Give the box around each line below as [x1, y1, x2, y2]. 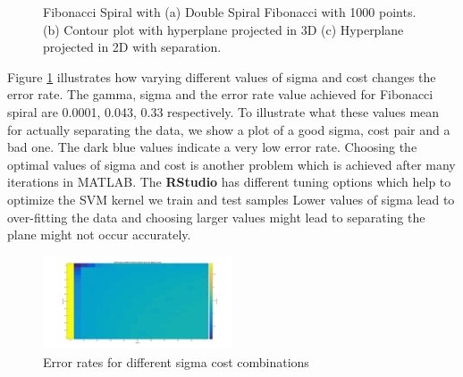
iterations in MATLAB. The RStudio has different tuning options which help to [7, 172, 451, 191]
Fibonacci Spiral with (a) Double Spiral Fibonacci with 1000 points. [43, 3, 417, 21]
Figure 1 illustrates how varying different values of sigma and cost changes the [7, 67, 436, 86]
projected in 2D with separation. [43, 38, 222, 56]
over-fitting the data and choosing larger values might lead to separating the [7, 207, 425, 226]
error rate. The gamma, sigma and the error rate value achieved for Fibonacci [7, 85, 434, 104]
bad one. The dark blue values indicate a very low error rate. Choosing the [7, 138, 417, 156]
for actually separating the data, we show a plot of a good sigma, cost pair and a [7, 120, 450, 138]
